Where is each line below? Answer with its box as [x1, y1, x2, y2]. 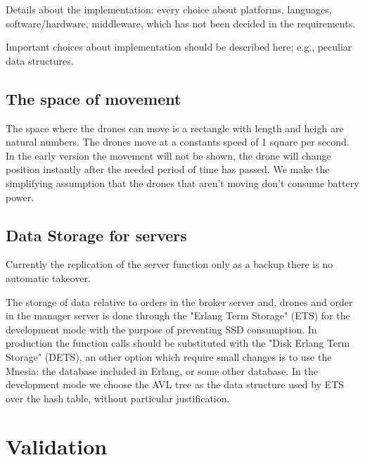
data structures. [6, 53, 74, 68]
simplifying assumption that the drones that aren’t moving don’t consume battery [6, 175, 359, 190]
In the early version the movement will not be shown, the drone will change [6, 148, 331, 162]
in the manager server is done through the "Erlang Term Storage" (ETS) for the [6, 308, 350, 323]
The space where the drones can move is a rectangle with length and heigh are [6, 120, 344, 135]
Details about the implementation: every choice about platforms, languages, [6, 2, 332, 16]
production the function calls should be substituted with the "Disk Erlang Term [6, 336, 350, 350]
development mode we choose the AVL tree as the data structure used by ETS [6, 377, 345, 392]
